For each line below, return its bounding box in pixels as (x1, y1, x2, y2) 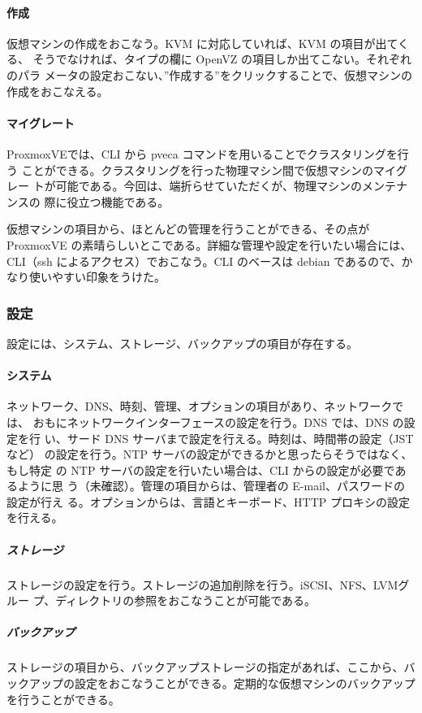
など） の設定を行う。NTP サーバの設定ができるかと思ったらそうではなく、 (6, 446, 413, 463)
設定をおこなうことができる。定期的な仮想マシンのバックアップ (74, 674, 416, 691)
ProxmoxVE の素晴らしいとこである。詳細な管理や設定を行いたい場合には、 (6, 236, 412, 253)
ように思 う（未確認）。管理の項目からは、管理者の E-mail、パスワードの (17, 477, 405, 494)
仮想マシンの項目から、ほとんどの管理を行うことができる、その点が (6, 220, 370, 237)
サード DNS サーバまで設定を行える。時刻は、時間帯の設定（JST (67, 429, 414, 446)
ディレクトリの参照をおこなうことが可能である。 (55, 592, 316, 609)
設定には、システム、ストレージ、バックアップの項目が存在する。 (6, 334, 358, 351)
